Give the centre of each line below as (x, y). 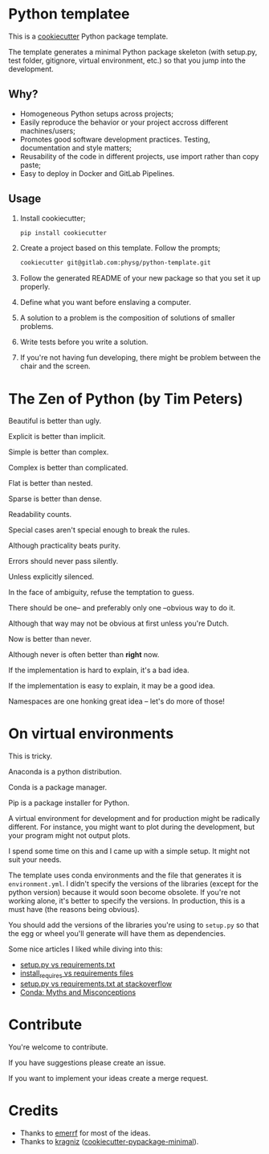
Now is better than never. (50, 639)
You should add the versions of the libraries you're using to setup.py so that (134, 925)
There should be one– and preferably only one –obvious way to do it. (122, 608)
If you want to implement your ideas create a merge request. (108, 1078)
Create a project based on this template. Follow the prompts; (120, 248)
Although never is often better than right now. (84, 655)
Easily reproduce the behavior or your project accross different (124, 122)
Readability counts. (40, 515)
